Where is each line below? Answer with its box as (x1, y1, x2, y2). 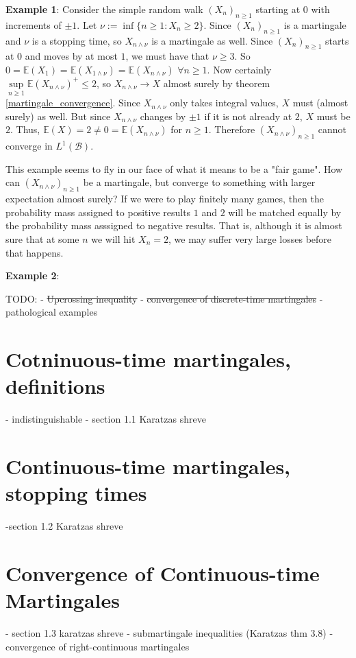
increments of (5, 17, 62, 32)
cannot (318, 122, 347, 137)
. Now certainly (207, 62, 272, 76)
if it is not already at (204, 108, 292, 123)
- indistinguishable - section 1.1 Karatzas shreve (5, 412, 206, 426)
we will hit (91, 231, 136, 246)
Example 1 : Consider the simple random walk (5, 2, 203, 16)
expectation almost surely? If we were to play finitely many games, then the (5, 191, 324, 206)
